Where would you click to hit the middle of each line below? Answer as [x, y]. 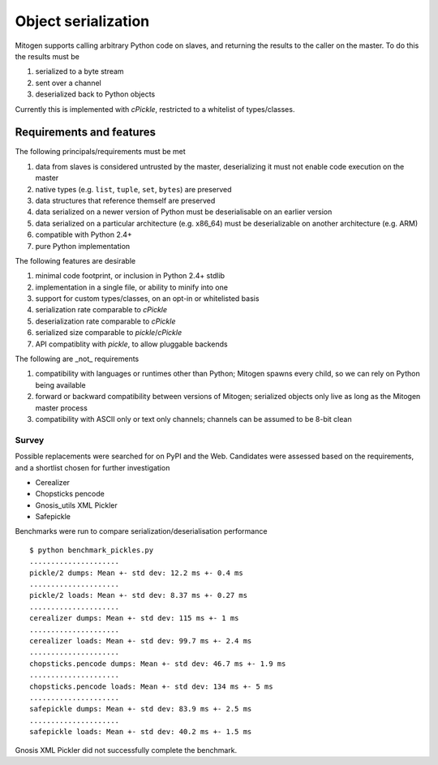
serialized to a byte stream [80, 71]
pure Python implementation [83, 246]
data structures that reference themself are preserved [125, 200]
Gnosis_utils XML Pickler [76, 505]
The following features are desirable [75, 260]
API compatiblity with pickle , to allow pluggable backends [131, 344]
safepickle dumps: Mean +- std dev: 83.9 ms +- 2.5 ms [141, 709]
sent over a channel [68, 83]
